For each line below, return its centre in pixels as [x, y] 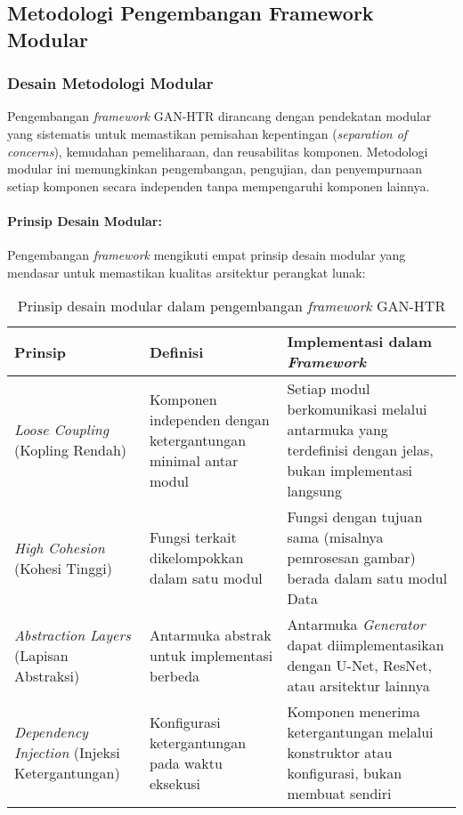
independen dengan [209, 419]
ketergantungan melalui [360, 732]
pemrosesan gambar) [351, 558]
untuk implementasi [211, 655]
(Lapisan [41, 655]
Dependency [51, 732]
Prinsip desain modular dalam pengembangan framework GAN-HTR [231, 306]
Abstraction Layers [73, 634]
